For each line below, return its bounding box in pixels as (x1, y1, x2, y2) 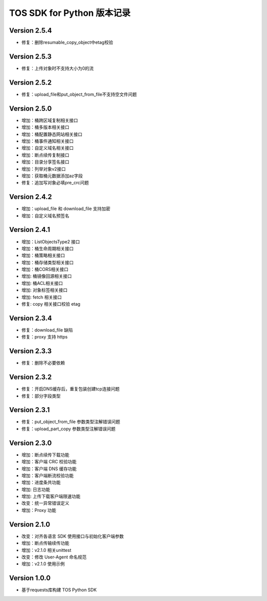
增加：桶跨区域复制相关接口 (21, 117, 78, 123)
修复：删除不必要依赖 (21, 360, 65, 366)
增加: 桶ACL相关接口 (21, 280, 63, 286)
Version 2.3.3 (9, 347, 52, 355)
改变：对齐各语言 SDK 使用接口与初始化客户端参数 (21, 533, 124, 539)
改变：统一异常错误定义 (21, 500, 69, 506)
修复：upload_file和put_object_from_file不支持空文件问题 (21, 91, 137, 97)
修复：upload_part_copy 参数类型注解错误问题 (21, 426, 116, 432)
